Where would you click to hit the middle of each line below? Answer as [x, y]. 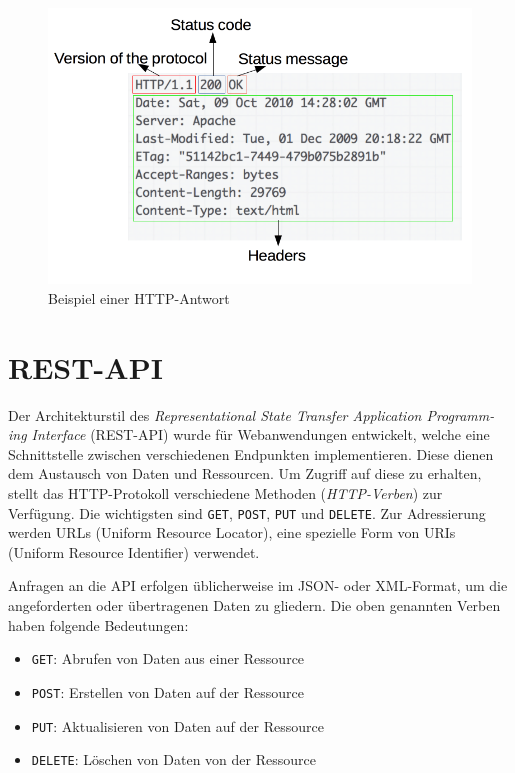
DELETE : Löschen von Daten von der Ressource [173, 759]
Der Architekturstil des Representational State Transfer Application [215, 414]
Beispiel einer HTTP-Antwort [139, 297]
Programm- [460, 414]
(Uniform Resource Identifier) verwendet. [134, 551]
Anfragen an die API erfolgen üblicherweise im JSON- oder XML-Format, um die [258, 585]
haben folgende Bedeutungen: [98, 624]
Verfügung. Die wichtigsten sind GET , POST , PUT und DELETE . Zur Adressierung [247, 512]
